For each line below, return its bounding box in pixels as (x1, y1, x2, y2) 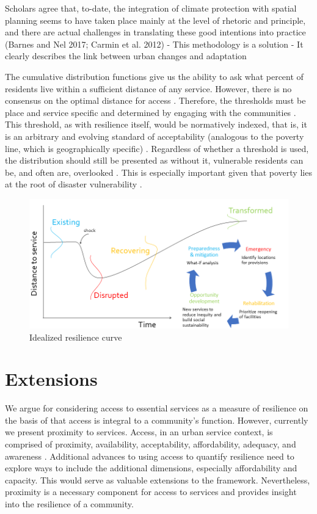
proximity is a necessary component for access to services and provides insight (5, 485, 297, 498)
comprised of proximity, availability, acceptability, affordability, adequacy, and (5, 438, 296, 450)
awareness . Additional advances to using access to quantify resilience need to (5, 449, 294, 462)
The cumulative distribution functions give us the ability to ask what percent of (5, 70, 304, 82)
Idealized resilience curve (29, 330, 122, 343)
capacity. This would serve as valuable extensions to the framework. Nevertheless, (5, 473, 310, 486)
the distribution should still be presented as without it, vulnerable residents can (5, 154, 304, 167)
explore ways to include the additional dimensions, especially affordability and (5, 462, 297, 474)
